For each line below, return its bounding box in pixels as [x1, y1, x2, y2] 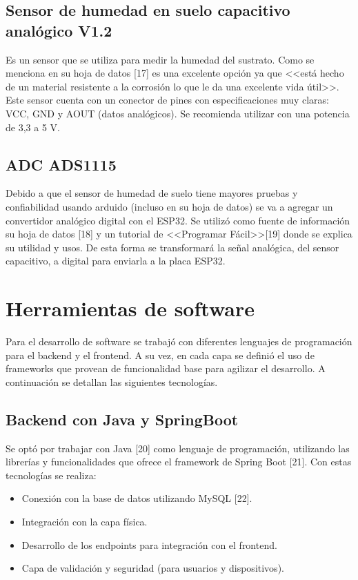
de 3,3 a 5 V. [6, 119, 60, 134]
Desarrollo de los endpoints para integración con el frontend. [21, 537, 277, 552]
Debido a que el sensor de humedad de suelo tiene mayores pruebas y [6, 186, 298, 200]
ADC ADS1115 [6, 153, 117, 175]
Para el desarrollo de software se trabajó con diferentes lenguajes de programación [6, 334, 352, 349]
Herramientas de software [6, 294, 255, 322]
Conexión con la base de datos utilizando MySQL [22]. [21, 491, 252, 505]
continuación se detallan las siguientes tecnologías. [6, 374, 218, 389]
